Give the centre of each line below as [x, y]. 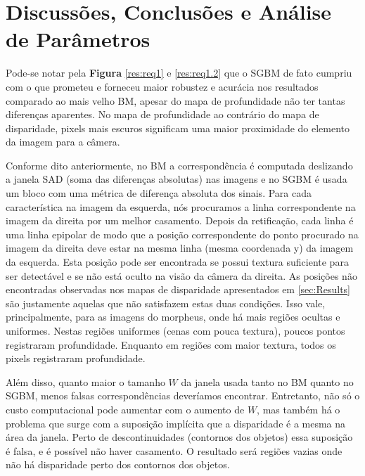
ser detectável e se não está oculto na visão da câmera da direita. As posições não [181, 275]
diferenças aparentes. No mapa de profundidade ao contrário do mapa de [162, 114]
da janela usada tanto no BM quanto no [267, 381]
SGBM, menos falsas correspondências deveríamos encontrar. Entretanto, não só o [183, 395]
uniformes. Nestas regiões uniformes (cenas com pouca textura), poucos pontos [175, 330]
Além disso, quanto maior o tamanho [85, 381]
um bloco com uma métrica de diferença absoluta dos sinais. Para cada [159, 193]
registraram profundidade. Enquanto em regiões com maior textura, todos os [171, 344]
